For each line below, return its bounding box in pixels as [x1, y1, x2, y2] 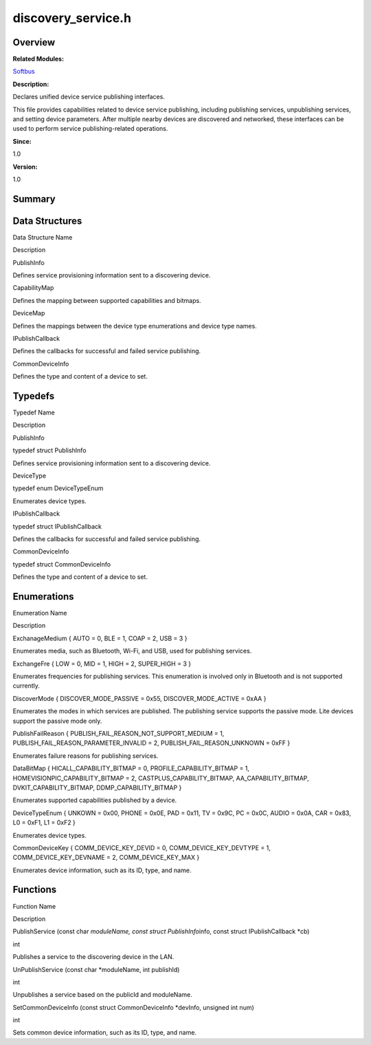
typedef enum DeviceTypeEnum [12, 484, 104, 492]
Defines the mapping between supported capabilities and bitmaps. [12, 296, 202, 304]
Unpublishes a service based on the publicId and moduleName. [12, 991, 192, 999]
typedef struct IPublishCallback [12, 522, 102, 530]
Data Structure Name [12, 233, 73, 241]
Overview [12, 36, 56, 48]
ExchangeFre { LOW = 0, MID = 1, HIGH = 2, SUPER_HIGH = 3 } [12, 659, 192, 668]
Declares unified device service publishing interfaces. [12, 93, 165, 101]
